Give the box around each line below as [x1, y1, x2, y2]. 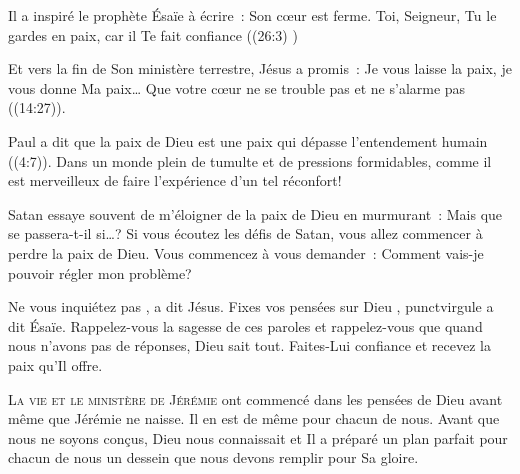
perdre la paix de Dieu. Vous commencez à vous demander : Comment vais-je [8, 242, 484, 263]
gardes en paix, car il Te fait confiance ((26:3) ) [8, 24, 298, 45]
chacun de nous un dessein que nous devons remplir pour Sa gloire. [8, 447, 419, 468]
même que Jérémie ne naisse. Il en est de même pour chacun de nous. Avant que [8, 408, 500, 429]
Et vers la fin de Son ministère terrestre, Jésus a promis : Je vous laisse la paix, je [8, 58, 512, 79]
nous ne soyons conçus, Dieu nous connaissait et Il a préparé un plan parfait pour [8, 427, 508, 448]
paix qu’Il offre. [8, 354, 103, 375]
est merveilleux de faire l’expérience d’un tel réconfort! [8, 170, 342, 191]
